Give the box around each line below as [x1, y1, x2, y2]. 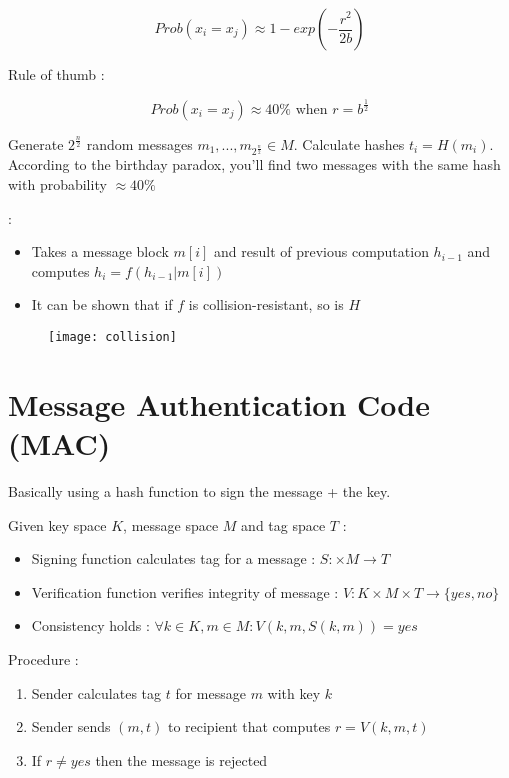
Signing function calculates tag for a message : [31, 548, 316, 569]
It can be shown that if [31, 294, 173, 315]
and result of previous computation [214, 241, 429, 262]
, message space [123, 514, 219, 535]
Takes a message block [31, 241, 169, 262]
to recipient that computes [167, 716, 331, 737]
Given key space [8, 514, 107, 535]
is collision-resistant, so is [188, 294, 344, 315]
